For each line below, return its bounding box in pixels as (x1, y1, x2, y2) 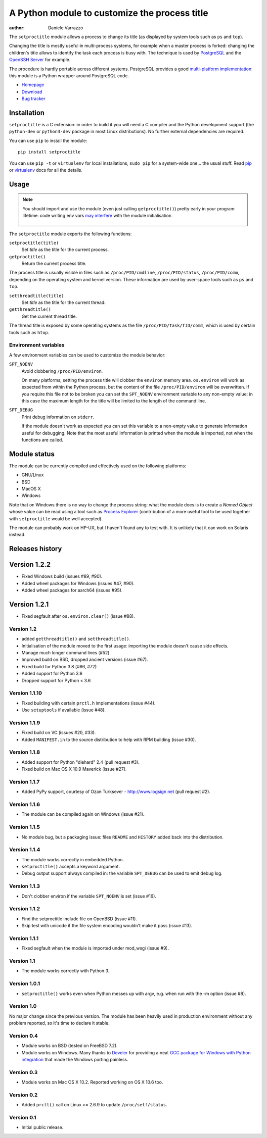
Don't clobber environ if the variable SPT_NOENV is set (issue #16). (21, 893, 157, 899)
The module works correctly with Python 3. (21, 968, 110, 974)
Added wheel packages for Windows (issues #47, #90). (21, 580, 134, 586)
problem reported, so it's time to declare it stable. (9, 1020, 110, 1026)
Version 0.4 (9, 1032, 38, 1039)
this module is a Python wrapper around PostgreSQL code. (9, 72, 129, 79)
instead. (9, 532, 26, 538)
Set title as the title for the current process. (21, 247, 109, 252)
